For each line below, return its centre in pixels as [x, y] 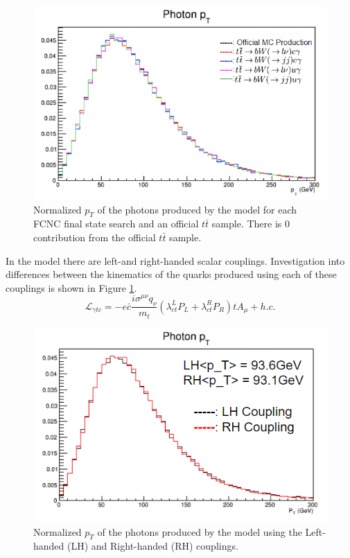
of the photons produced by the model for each [197, 209]
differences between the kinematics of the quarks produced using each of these [171, 274]
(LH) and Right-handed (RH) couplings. [153, 546]
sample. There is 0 [251, 224]
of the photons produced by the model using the [200, 531]
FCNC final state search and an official [116, 224]
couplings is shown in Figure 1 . [71, 287]
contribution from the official [95, 237]
